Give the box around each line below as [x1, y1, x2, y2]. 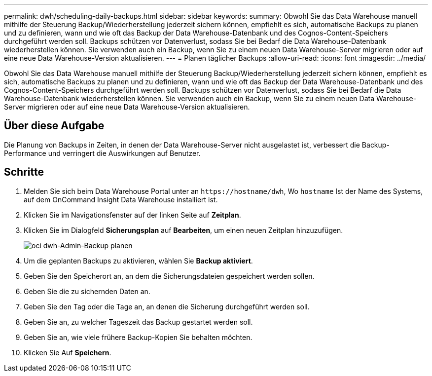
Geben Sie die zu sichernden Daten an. [24, 287, 150, 296]
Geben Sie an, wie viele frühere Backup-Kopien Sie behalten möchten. [24, 333, 252, 341]
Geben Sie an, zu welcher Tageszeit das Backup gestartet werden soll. [24, 317, 253, 326]
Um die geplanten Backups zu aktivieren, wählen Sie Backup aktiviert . [24, 256, 253, 265]
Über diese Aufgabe [4, 119, 105, 132]
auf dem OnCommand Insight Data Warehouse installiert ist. [24, 195, 218, 204]
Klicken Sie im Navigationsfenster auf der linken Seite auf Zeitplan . [24, 210, 241, 219]
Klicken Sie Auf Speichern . [24, 348, 111, 357]
